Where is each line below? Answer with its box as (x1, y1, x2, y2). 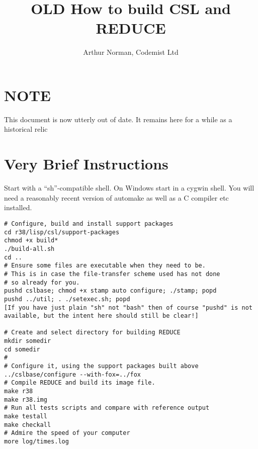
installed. (4, 202, 32, 213)
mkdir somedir (4, 337, 51, 345)
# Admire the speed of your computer (4, 429, 130, 437)
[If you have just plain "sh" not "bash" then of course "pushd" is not (4, 304, 252, 311)
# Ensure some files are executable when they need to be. (4, 262, 206, 270)
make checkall (4, 421, 51, 428)
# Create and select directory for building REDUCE (4, 329, 181, 336)
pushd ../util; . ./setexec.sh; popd (4, 295, 130, 303)
